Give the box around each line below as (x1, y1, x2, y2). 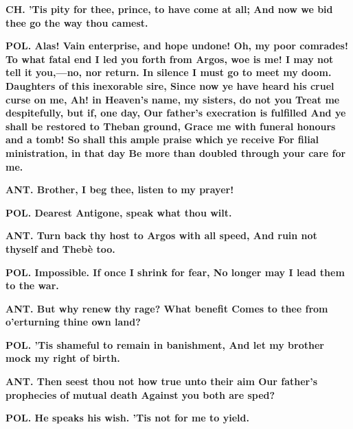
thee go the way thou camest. (5, 15, 148, 29)
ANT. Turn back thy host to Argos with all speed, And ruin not (5, 228, 317, 243)
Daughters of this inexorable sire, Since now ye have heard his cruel (5, 78, 334, 93)
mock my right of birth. (5, 351, 120, 365)
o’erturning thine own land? (5, 315, 141, 329)
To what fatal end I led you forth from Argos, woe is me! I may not (5, 51, 334, 66)
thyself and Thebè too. (5, 241, 115, 256)
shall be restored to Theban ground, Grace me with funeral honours (5, 119, 336, 133)
